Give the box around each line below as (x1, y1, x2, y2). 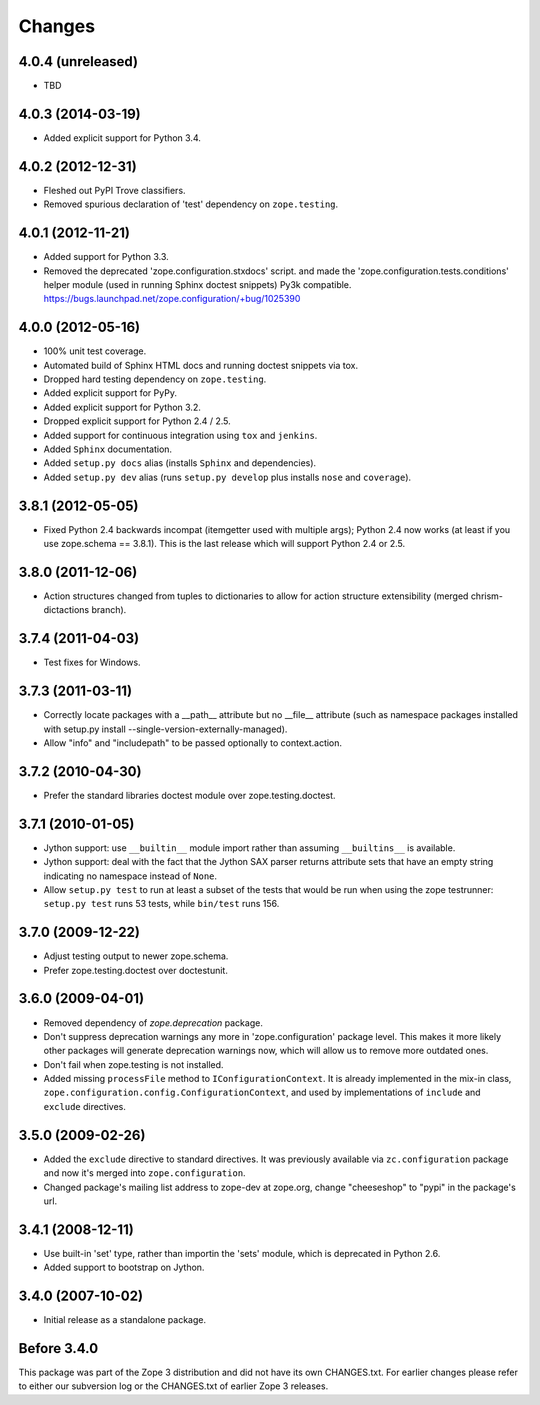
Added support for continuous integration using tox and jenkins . (43, 429, 318, 441)
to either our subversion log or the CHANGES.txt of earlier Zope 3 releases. (18, 1380, 329, 1392)
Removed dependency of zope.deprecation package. (43, 1016, 264, 1029)
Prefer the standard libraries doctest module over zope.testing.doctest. (43, 789, 336, 801)
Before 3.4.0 (18, 1340, 99, 1357)
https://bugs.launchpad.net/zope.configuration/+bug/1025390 (43, 293, 301, 305)
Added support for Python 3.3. (43, 251, 169, 263)
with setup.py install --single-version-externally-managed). (43, 723, 288, 735)
